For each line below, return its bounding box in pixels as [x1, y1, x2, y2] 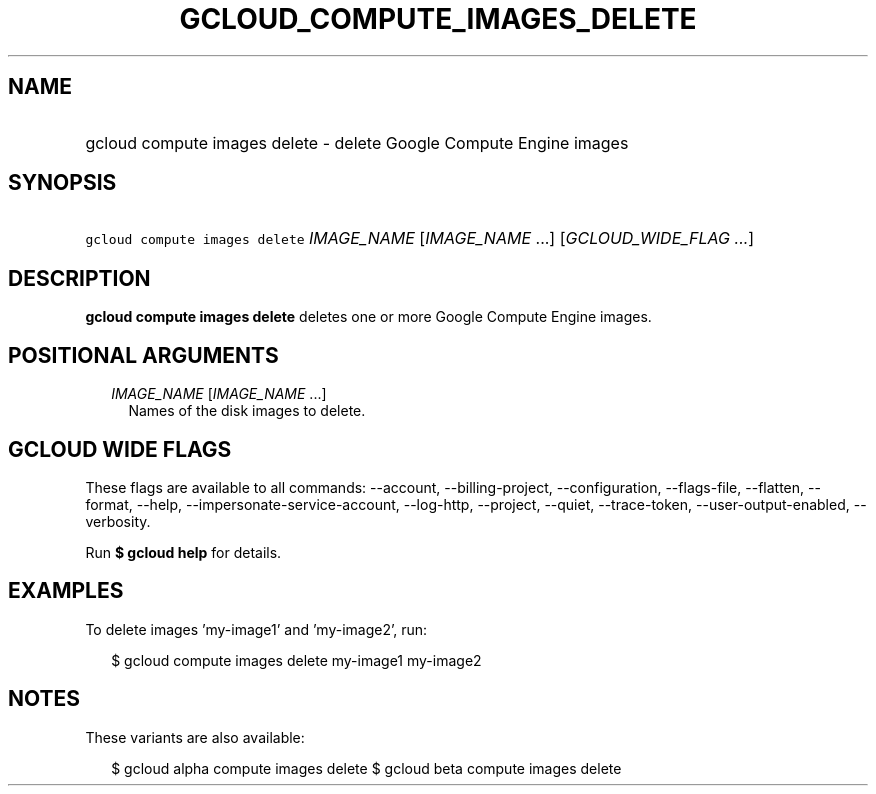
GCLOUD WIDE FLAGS [8, 436, 232, 462]
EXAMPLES [8, 578, 124, 604]
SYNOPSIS [8, 170, 117, 196]
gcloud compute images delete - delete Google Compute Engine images [85, 132, 629, 153]
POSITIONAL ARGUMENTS [8, 342, 279, 368]
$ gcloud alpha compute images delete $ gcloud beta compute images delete [111, 759, 622, 777]
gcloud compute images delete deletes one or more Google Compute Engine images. [85, 308, 652, 326]
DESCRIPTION [8, 265, 151, 291]
